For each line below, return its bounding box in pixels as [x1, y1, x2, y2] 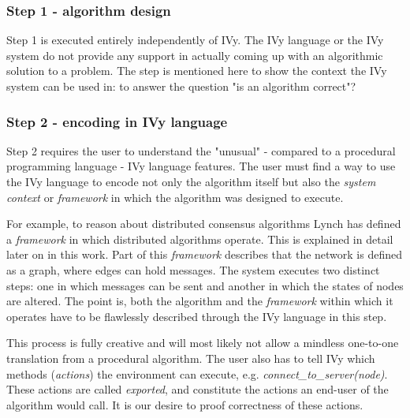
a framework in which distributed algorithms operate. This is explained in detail [6, 230, 393, 247]
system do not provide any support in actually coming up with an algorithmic [6, 47, 383, 63]
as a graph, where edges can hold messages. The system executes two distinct [6, 261, 380, 278]
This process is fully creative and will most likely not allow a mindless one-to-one [6, 334, 399, 351]
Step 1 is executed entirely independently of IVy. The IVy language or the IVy [6, 32, 384, 48]
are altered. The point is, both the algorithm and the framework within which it [6, 293, 393, 309]
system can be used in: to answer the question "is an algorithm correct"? [6, 78, 356, 94]
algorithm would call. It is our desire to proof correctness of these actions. [6, 396, 363, 412]
